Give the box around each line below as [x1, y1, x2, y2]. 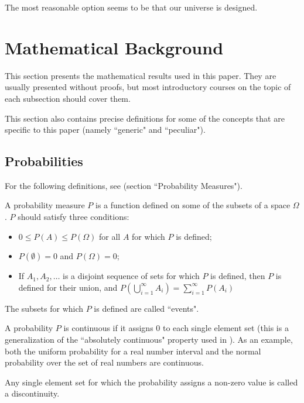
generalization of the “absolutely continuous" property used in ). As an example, [5, 333, 293, 346]
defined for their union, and [18, 281, 118, 293]
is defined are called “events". [94, 302, 199, 314]
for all [99, 230, 121, 242]
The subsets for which [5, 302, 84, 314]
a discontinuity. [5, 387, 60, 399]
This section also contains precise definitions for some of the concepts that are [5, 112, 285, 124]
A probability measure [5, 199, 85, 211]
